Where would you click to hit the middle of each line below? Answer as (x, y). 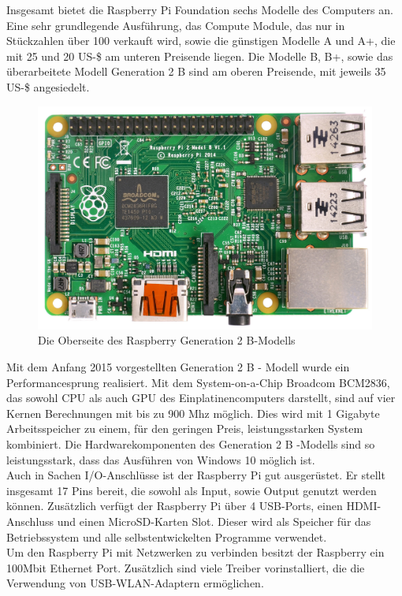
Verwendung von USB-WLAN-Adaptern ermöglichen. (135, 583)
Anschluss (30, 521)
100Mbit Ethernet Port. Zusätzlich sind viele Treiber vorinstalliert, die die (186, 567)
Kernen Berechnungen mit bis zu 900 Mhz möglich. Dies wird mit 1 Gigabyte (193, 413)
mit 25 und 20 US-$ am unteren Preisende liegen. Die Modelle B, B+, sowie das (200, 56)
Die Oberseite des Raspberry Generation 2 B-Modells (167, 340)
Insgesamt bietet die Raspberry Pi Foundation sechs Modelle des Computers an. (200, 9)
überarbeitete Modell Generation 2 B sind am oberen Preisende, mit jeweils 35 (196, 71)
